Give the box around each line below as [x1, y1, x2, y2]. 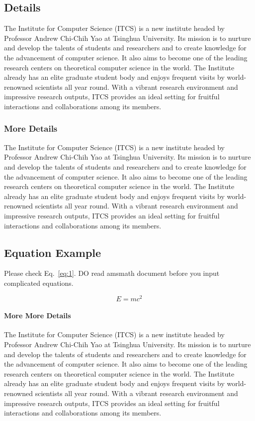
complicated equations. [4, 277, 74, 288]
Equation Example [4, 244, 101, 260]
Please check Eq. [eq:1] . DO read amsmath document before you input [4, 268, 220, 278]
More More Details [4, 310, 71, 321]
